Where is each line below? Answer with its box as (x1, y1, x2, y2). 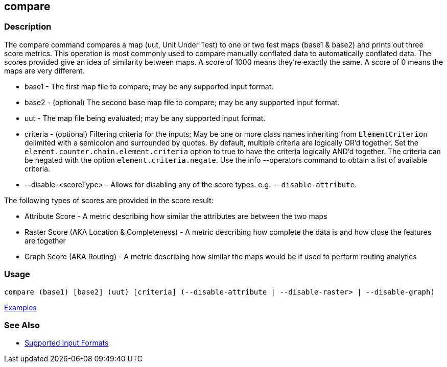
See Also (4, 320, 40, 330)
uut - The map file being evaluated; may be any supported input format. (25, 113, 266, 123)
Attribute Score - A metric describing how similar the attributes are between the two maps (25, 211, 327, 221)
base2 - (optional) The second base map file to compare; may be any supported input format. (25, 97, 340, 107)
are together (25, 236, 66, 245)
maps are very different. (4, 66, 85, 75)
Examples (4, 303, 37, 312)
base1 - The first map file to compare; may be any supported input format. (25, 82, 274, 91)
